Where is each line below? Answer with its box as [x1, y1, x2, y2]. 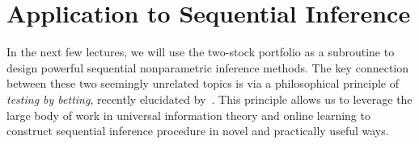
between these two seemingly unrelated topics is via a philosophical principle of [6, 75, 399, 92]
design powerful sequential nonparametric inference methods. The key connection [6, 59, 408, 76]
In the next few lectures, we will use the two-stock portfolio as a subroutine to [6, 43, 395, 60]
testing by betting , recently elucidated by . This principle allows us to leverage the [6, 90, 413, 107]
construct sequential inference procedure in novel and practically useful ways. [6, 122, 389, 139]
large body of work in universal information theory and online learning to [6, 106, 370, 123]
